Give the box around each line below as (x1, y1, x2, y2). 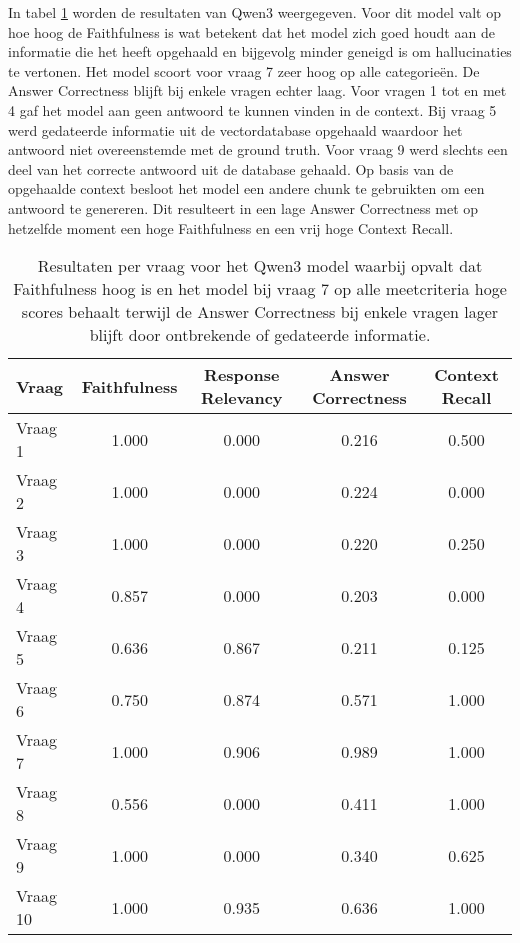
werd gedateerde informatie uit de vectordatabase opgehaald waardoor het (8, 119, 463, 140)
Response (204, 363, 280, 387)
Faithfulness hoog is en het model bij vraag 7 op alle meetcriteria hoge (13, 277, 507, 301)
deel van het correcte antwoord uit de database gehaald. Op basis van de (8, 158, 454, 179)
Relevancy (201, 386, 283, 410)
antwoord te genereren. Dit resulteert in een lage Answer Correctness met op (8, 197, 479, 218)
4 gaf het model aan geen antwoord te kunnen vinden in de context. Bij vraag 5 (8, 99, 497, 120)
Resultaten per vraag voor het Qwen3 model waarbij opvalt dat (37, 254, 483, 278)
